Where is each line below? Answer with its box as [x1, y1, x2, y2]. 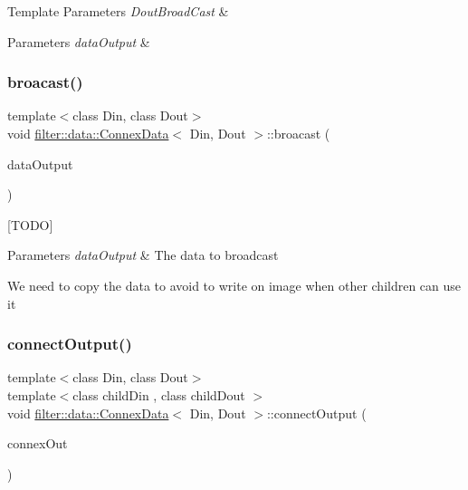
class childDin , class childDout [72, 385, 245, 404]
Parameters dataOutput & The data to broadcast [7, 245, 279, 264]
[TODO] [7, 215, 53, 234]
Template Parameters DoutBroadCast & [7, 2, 229, 20]
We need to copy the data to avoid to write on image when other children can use [7, 275, 462, 294]
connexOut [7, 434, 68, 453]
